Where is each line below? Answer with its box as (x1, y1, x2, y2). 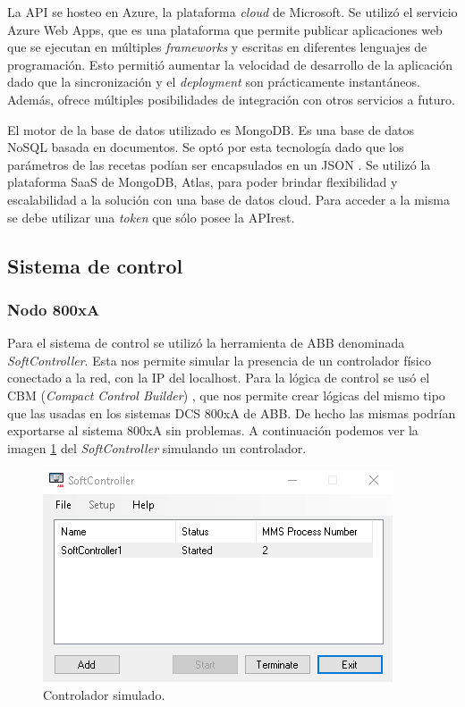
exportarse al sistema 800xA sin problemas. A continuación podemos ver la (7, 421, 418, 440)
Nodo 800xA (7, 298, 100, 320)
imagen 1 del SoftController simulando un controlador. (7, 438, 307, 457)
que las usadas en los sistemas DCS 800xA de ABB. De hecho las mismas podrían (7, 403, 456, 422)
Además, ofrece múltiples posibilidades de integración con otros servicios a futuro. (7, 89, 455, 108)
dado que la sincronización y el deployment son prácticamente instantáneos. (7, 72, 420, 91)
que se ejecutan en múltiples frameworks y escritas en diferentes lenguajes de (7, 38, 427, 56)
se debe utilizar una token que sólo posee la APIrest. (7, 207, 295, 226)
